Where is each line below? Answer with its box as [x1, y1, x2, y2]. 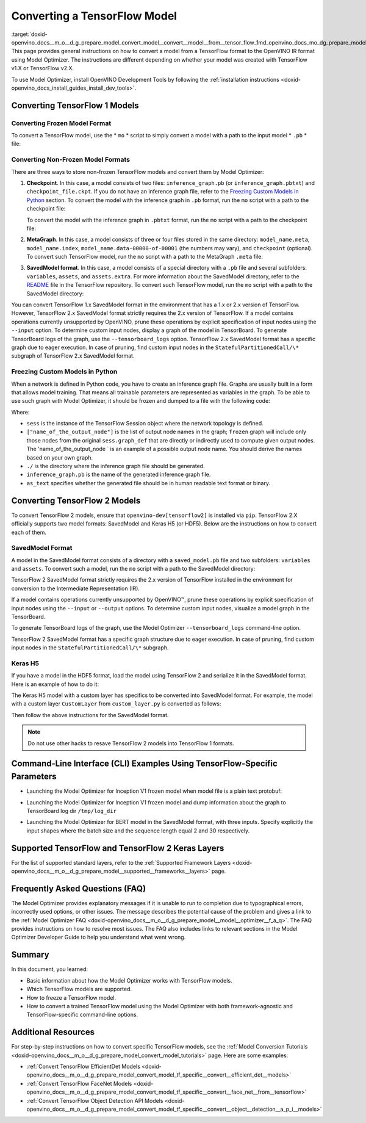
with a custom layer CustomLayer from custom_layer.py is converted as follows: [11, 700, 221, 707]
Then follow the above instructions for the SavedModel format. [11, 711, 169, 718]
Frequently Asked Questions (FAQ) [11, 883, 146, 894]
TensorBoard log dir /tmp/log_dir [26, 807, 117, 814]
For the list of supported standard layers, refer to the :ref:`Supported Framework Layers [11, 859, 231, 866]
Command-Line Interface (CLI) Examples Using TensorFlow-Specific [11, 759, 278, 769]
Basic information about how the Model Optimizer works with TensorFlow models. [26, 977, 232, 984]
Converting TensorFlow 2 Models [11, 495, 141, 506]
